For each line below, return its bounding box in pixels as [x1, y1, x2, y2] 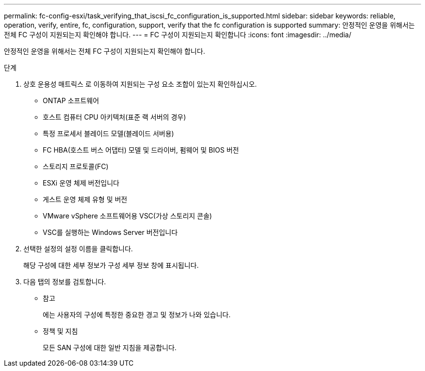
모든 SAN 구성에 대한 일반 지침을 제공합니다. [43, 343, 177, 352]
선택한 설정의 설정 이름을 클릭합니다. [23, 245, 133, 253]
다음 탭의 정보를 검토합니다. [23, 278, 106, 286]
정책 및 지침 [43, 327, 78, 335]
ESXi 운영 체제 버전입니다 [43, 179, 119, 187]
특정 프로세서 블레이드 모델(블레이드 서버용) [43, 129, 174, 138]
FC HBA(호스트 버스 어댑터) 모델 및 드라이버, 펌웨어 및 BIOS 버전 [43, 146, 239, 154]
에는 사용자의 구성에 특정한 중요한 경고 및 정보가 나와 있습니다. [43, 310, 231, 319]
